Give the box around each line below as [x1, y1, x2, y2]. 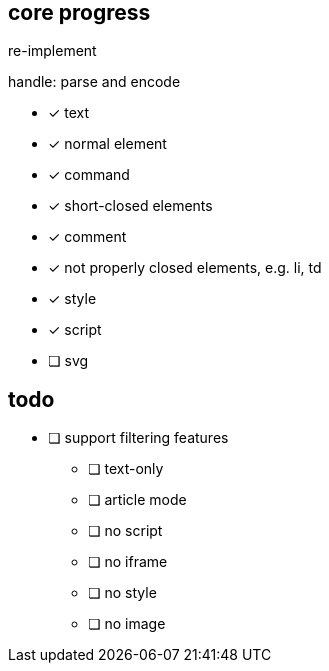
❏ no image [88, 615, 166, 633]
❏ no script [88, 522, 163, 540]
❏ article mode [88, 491, 187, 509]
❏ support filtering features [48, 429, 229, 447]
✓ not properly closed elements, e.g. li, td [48, 259, 322, 277]
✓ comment [48, 228, 127, 246]
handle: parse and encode [8, 73, 181, 91]
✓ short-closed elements [48, 197, 213, 215]
